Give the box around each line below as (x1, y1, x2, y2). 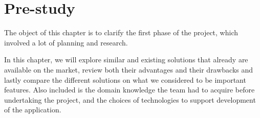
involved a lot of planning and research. (4, 37, 128, 48)
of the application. (4, 104, 61, 115)
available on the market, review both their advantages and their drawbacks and (4, 64, 253, 75)
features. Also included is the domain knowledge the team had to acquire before (4, 84, 255, 95)
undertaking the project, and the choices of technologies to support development (4, 94, 256, 105)
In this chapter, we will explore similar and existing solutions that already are (4, 54, 248, 65)
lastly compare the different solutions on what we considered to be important (4, 74, 246, 85)
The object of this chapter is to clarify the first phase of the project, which (4, 27, 239, 38)
